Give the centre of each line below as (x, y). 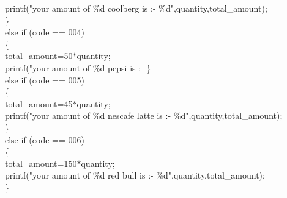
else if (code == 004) (45, 32)
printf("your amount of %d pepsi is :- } (78, 67)
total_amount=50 (39, 56)
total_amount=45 (39, 103)
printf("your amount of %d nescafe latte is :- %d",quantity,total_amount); (144, 115)
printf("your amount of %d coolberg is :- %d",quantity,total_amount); (136, 8)
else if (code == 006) (45, 139)
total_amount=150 (41, 163)
